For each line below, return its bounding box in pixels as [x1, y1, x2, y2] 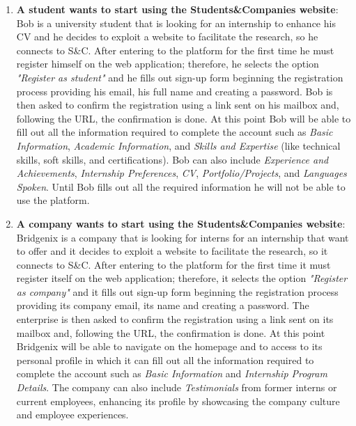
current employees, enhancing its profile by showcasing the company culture [16, 393, 340, 408]
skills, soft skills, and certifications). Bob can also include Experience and [16, 152, 329, 166]
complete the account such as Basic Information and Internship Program [16, 366, 327, 381]
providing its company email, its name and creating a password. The [16, 298, 309, 313]
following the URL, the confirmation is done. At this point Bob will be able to [16, 111, 351, 125]
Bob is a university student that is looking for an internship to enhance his [16, 15, 336, 30]
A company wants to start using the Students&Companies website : [16, 216, 346, 230]
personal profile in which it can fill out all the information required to [16, 352, 314, 367]
